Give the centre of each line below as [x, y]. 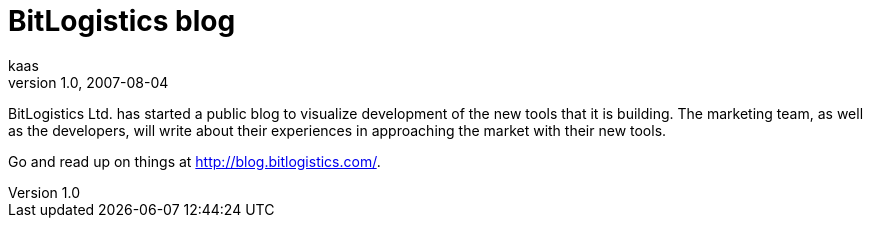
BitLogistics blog [122, 21]
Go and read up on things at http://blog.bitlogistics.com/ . [194, 161]
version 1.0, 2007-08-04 [88, 82]
